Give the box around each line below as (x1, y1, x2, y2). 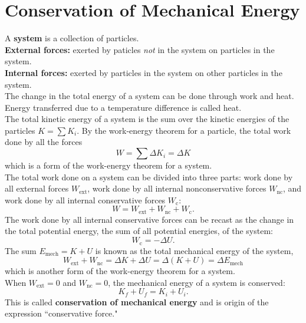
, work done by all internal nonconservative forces (87, 182, 266, 195)
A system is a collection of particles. (5, 32, 139, 44)
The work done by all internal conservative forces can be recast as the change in (5, 213, 294, 225)
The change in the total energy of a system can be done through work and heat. (5, 90, 294, 102)
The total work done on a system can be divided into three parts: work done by (5, 170, 293, 183)
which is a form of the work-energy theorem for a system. (5, 159, 212, 172)
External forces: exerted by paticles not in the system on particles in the (5, 43, 275, 55)
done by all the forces (5, 136, 83, 148)
